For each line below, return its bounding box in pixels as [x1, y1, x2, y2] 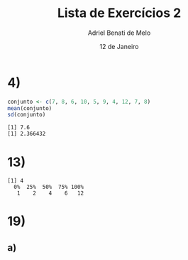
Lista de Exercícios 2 [57, 5, 182, 21]
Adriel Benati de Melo [87, 28, 151, 37]
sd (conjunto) [7, 112, 46, 119]
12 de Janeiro [99, 42, 139, 50]
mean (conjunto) [7, 104, 52, 112]
